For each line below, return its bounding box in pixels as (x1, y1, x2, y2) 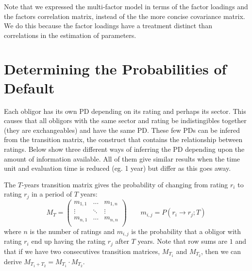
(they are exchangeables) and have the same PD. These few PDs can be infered (4, 125, 240, 135)
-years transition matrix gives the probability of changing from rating (21, 179, 228, 189)
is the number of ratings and (30, 226, 115, 236)
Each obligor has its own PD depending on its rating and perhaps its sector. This (4, 106, 246, 116)
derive (4, 256, 22, 266)
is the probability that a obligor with (131, 226, 241, 236)
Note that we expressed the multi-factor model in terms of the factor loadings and (4, 1, 248, 11)
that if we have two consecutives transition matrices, (4, 246, 160, 256)
